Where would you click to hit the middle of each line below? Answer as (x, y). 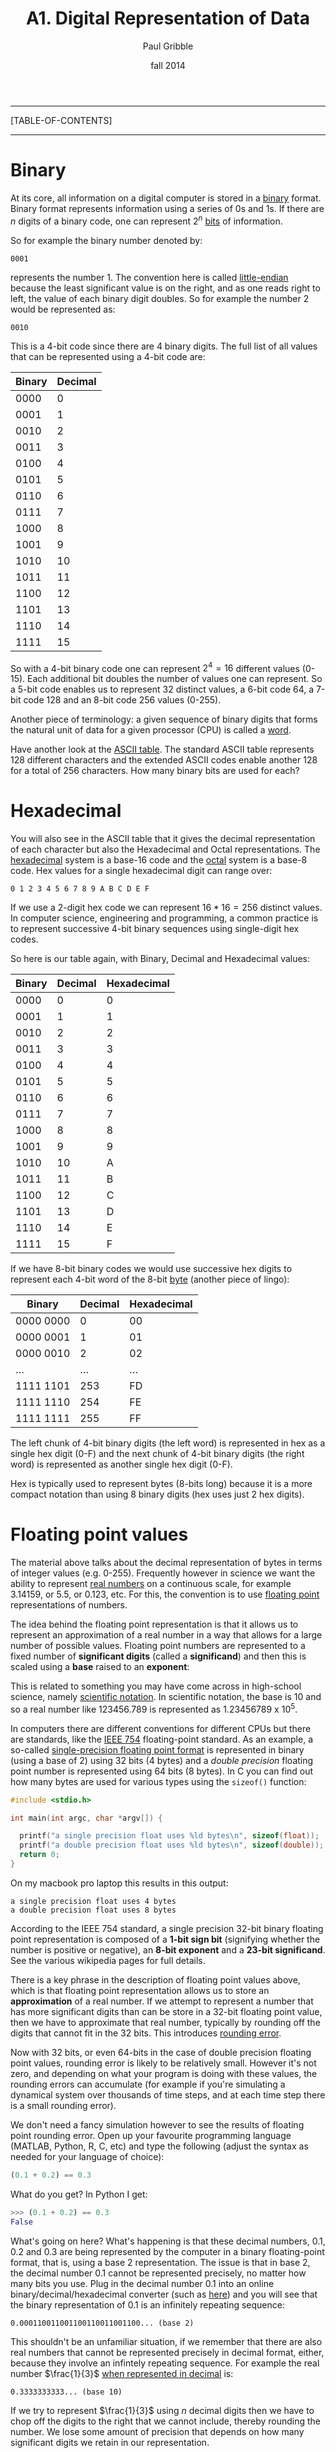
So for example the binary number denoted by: (106, 240)
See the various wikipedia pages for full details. (108, 1960)
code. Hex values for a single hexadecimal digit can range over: (141, 871)
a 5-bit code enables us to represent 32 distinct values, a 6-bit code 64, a (162, 689)
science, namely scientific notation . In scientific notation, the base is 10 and (166, 1697)
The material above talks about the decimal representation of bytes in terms (166, 1563)
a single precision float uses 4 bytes (93, 1901)
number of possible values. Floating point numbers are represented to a (158, 1646)
